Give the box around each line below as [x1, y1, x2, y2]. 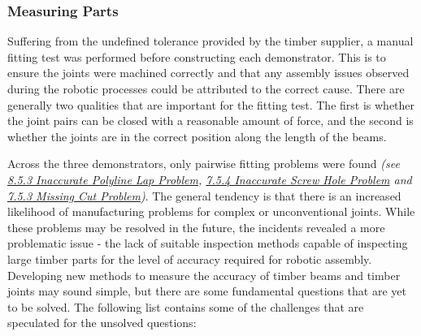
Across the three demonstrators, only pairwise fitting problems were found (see [7, 155, 400, 172]
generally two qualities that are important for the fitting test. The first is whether [7, 96, 415, 113]
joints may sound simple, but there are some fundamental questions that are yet [7, 282, 406, 299]
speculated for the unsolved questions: [7, 314, 197, 331]
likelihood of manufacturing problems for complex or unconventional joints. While [7, 203, 415, 220]
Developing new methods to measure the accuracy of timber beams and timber [7, 266, 401, 283]
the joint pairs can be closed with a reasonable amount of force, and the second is [7, 112, 414, 129]
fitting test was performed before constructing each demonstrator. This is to [7, 48, 386, 65]
